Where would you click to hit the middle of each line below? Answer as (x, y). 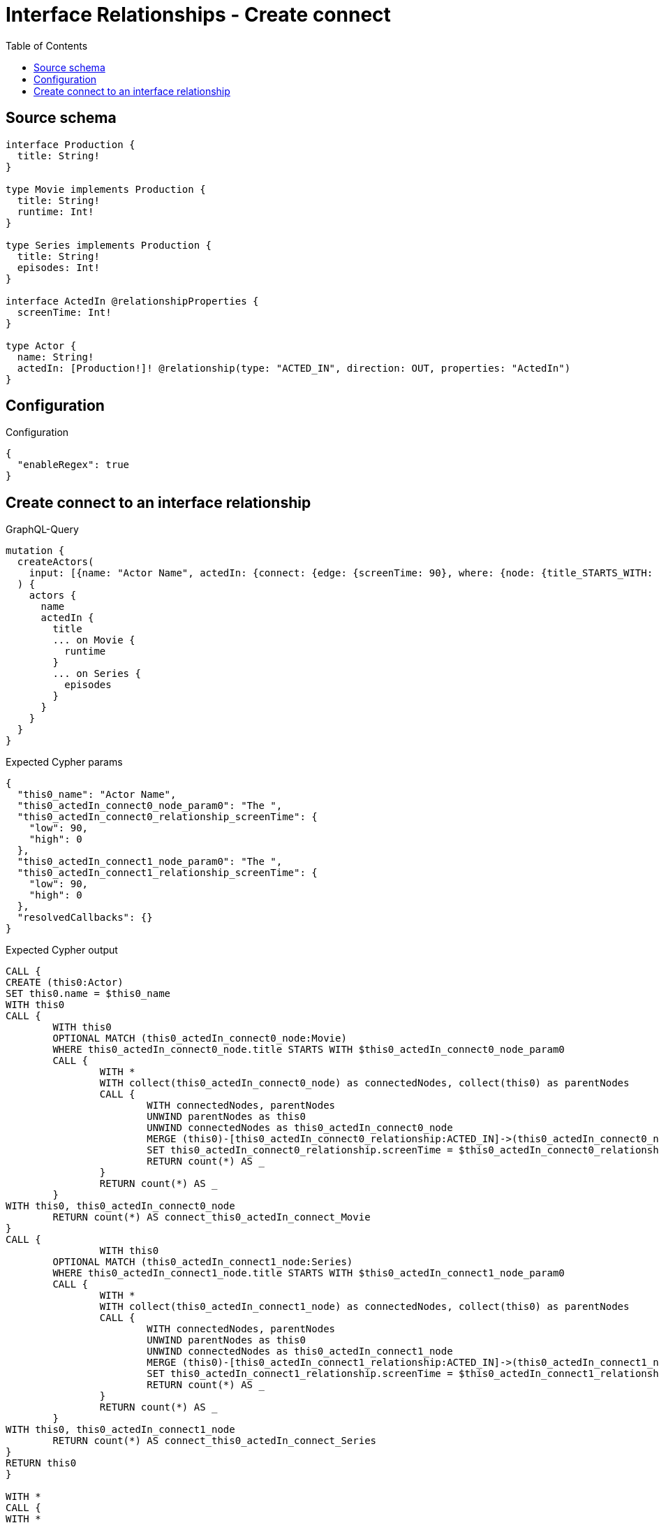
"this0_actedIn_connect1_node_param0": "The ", (150, 862)
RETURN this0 (41, 1463)
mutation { (35, 551)
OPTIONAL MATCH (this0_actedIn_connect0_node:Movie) (200, 1039)
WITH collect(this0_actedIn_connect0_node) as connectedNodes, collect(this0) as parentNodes (364, 1083)
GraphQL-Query (42, 530)
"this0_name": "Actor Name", (97, 795)
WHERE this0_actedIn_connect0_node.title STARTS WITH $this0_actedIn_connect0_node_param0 (309, 1050)
